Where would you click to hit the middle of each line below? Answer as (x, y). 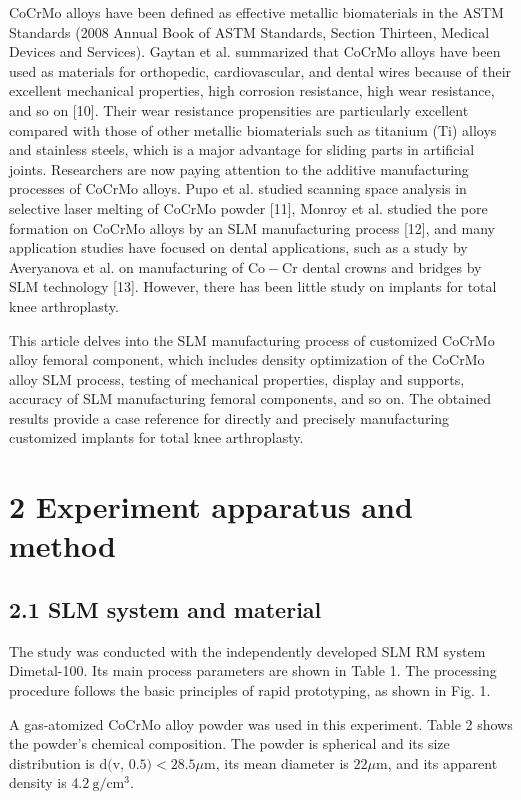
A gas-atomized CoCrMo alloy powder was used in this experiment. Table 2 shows (261, 723)
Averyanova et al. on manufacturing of (126, 266)
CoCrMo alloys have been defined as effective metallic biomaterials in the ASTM (256, 12)
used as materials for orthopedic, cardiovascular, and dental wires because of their (260, 70)
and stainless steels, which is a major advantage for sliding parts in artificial (242, 149)
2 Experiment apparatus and (211, 506)
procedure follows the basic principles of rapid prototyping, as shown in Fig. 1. (250, 690)
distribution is (52, 762)
